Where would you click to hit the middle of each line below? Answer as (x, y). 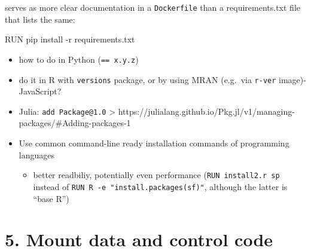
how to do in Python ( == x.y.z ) (79, 59)
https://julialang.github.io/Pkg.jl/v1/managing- (206, 111)
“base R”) (51, 198)
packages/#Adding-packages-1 (75, 123)
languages (36, 154)
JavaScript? (40, 91)
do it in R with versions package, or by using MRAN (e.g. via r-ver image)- (162, 79)
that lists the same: (40, 19)
